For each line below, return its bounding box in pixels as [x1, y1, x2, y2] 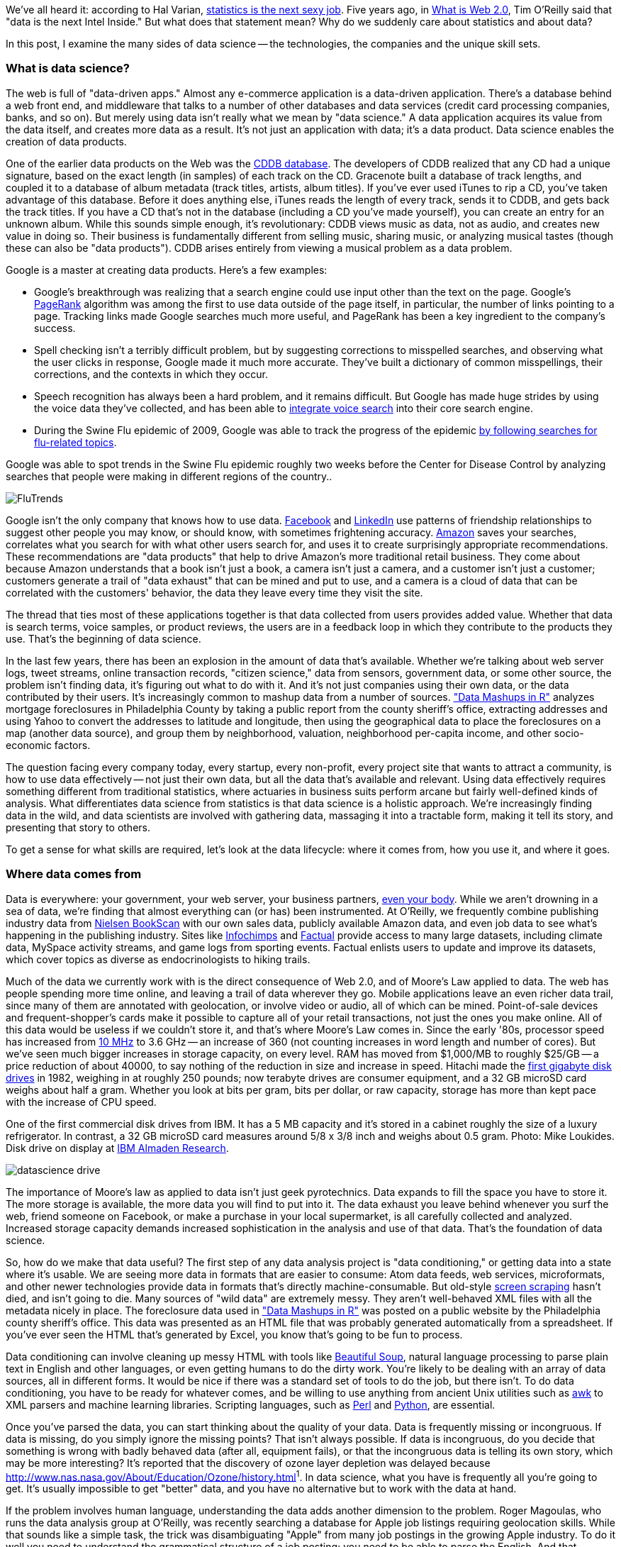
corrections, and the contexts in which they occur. [34, 367, 268, 380]
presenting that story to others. [6, 821, 151, 833]
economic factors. [6, 738, 91, 751]
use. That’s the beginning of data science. [6, 632, 201, 645]
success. [34, 321, 76, 334]
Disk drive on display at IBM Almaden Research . [6, 1141, 229, 1154]
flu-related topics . [34, 436, 117, 448]
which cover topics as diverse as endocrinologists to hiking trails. [6, 953, 310, 965]
